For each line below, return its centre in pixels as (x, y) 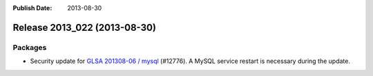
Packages (30, 47)
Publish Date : (32, 8)
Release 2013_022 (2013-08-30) (85, 27)
